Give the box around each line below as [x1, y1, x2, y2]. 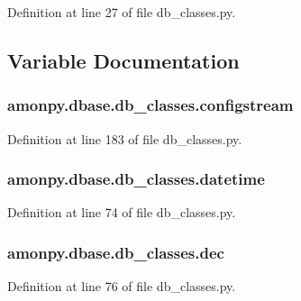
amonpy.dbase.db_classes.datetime [7, 168, 265, 190]
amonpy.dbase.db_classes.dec [7, 241, 224, 263]
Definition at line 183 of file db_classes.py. [7, 129, 242, 148]
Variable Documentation [7, 46, 240, 74]
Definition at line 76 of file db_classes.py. [7, 277, 236, 296]
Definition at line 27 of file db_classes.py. [7, 3, 236, 21]
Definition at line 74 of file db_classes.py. [7, 203, 236, 222]
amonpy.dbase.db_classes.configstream [7, 94, 294, 116]
